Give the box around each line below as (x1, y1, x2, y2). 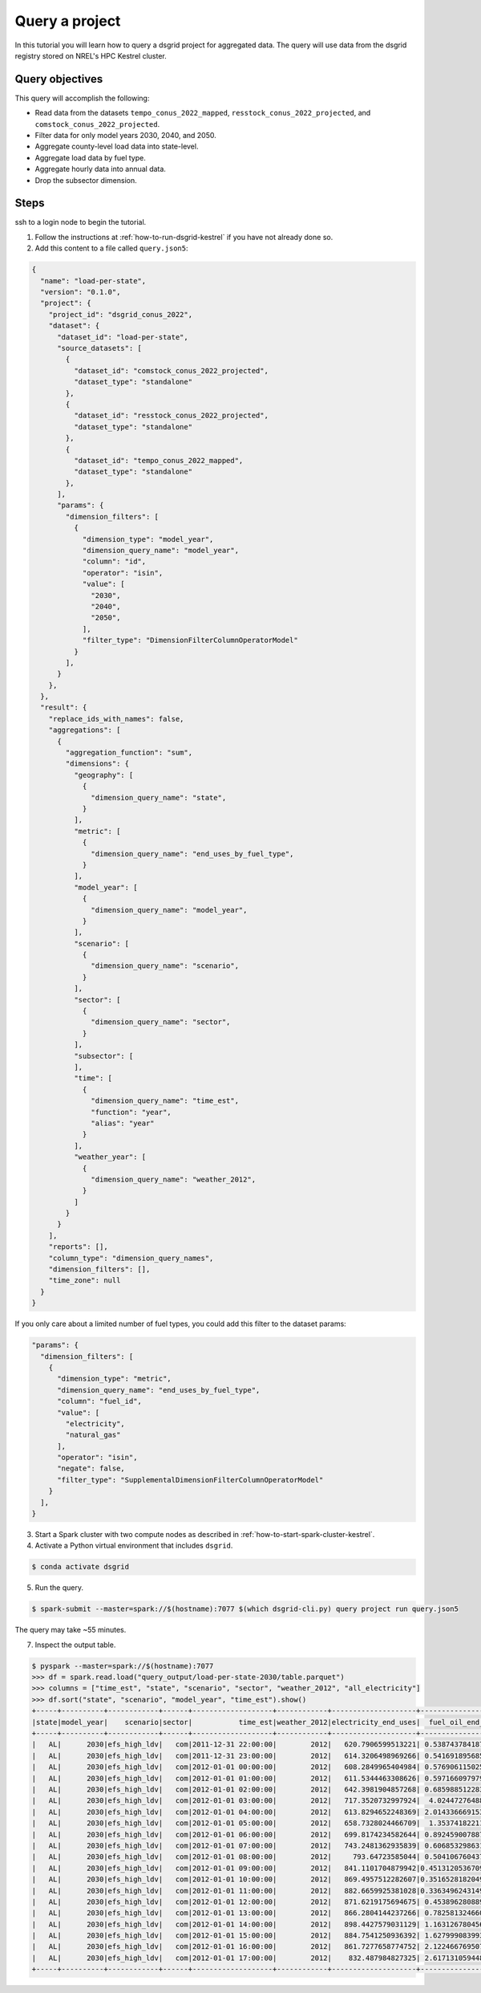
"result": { (40, 703, 87, 712)
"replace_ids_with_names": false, (48, 714, 184, 723)
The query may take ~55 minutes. (14, 1625, 127, 1635)
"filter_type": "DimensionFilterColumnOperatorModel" (82, 636, 298, 645)
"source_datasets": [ (57, 344, 142, 352)
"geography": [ (73, 771, 134, 779)
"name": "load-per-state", (40, 276, 147, 285)
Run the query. (34, 1583, 84, 1592)
